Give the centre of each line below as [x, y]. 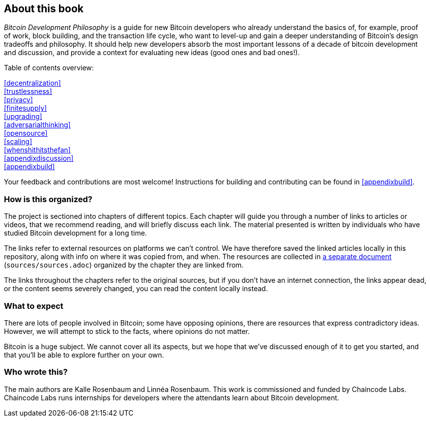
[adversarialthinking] [37, 125]
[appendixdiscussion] [39, 158]
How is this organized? [48, 199]
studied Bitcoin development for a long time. [75, 233]
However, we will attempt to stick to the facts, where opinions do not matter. [127, 331]
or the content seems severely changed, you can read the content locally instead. [136, 289]
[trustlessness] [28, 91]
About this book [44, 9]
